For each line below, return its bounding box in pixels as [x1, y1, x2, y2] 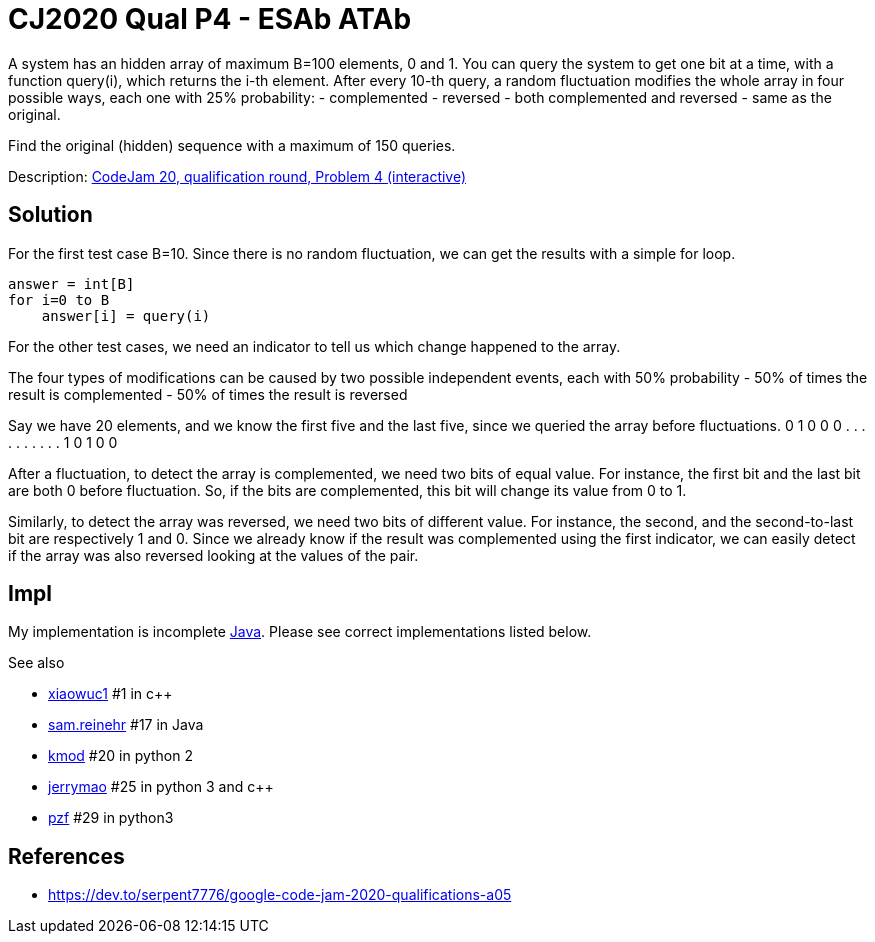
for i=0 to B [8, 291, 110, 308]
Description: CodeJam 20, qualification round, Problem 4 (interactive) [8, 167, 467, 185]
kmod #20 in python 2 [48, 747, 194, 765]
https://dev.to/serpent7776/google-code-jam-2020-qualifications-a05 [48, 886, 512, 904]
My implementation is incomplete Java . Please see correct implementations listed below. [8, 623, 592, 641]
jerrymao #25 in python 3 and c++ [48, 778, 274, 796]
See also [8, 654, 65, 672]
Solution [8, 202, 93, 228]
